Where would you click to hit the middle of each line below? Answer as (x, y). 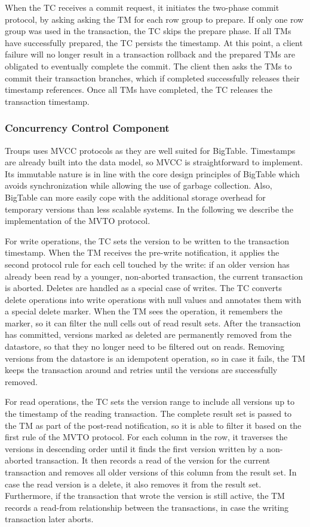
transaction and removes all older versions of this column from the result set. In (151, 472)
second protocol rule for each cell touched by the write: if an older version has (147, 264)
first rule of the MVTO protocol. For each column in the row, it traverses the (146, 437)
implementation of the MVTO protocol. (78, 221)
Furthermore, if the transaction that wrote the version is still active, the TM (145, 496)
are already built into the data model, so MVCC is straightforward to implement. (154, 162)
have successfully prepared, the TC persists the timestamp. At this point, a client (154, 42)
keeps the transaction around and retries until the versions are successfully (141, 370)
